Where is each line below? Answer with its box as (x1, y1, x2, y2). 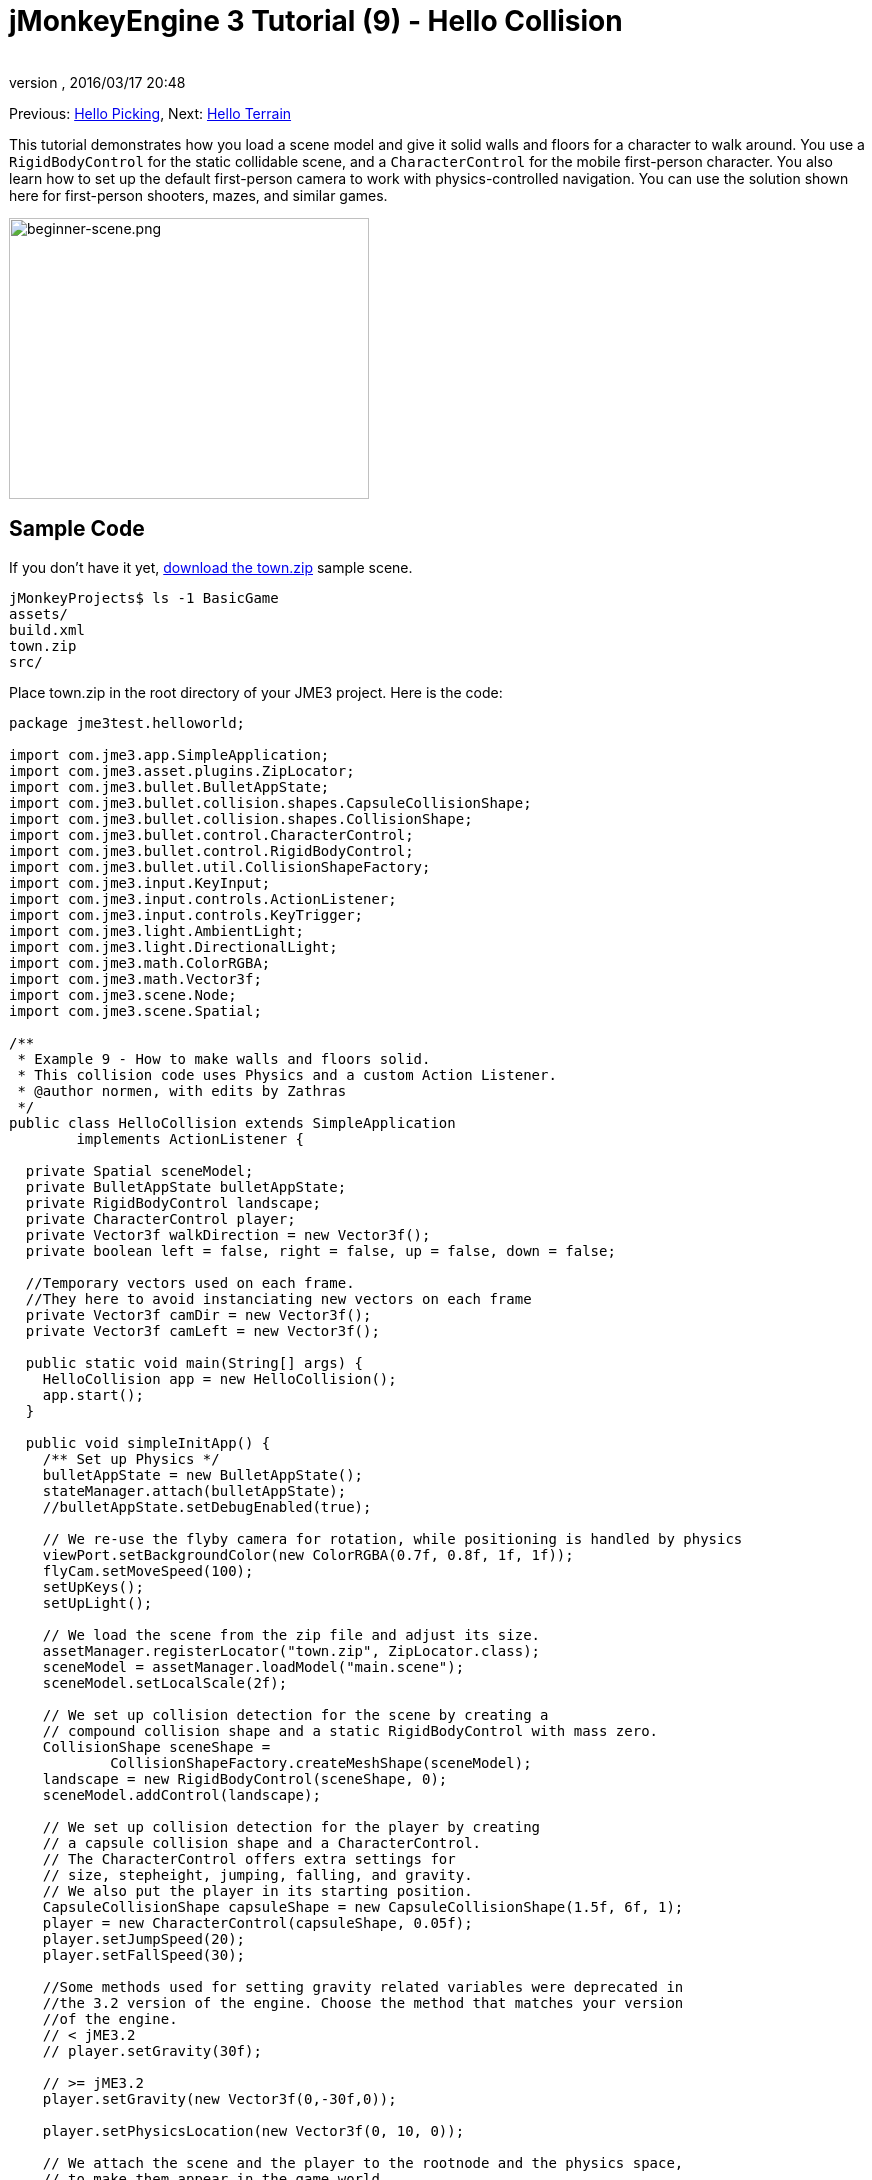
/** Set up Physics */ (42, 1450, 220, 1467)
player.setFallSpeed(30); (42, 1946, 246, 1963)
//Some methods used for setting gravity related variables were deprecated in (42, 1978, 684, 1995)
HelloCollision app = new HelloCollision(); (42, 1370, 397, 1387)
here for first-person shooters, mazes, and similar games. (9, 186, 388, 204)
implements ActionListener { (76, 1130, 305, 1147)
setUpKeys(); (42, 1578, 144, 1595)
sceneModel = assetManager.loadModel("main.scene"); (42, 1658, 465, 1675)
